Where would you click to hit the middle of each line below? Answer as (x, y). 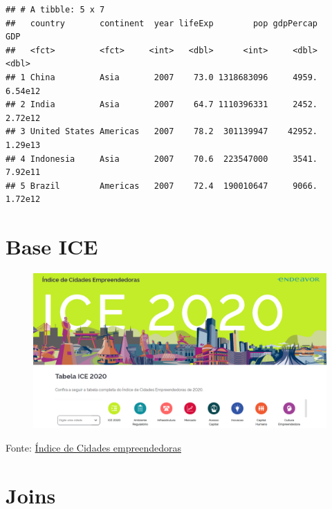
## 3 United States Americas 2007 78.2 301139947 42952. (162, 132)
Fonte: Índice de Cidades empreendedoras (93, 448)
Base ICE (52, 247)
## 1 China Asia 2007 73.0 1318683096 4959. (162, 77)
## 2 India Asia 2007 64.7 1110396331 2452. (162, 105)
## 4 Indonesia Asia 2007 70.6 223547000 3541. (162, 159)
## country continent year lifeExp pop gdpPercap (162, 23)
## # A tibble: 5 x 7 (55, 10)
